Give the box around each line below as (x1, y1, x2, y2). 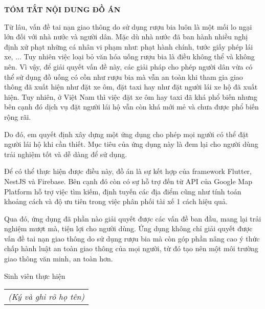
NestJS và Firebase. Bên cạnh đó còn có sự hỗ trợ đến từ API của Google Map (4, 175, 252, 186)
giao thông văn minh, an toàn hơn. (4, 253, 113, 264)
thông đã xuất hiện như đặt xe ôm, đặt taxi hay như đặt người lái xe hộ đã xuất (4, 81, 258, 92)
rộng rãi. (4, 111, 31, 122)
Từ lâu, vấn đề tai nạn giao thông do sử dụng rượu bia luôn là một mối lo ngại (4, 21, 252, 32)
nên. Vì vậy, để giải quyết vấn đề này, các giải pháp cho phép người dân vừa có (4, 61, 253, 72)
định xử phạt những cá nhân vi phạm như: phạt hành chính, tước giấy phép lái (4, 41, 253, 52)
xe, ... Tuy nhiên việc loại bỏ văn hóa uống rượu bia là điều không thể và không (4, 51, 255, 62)
